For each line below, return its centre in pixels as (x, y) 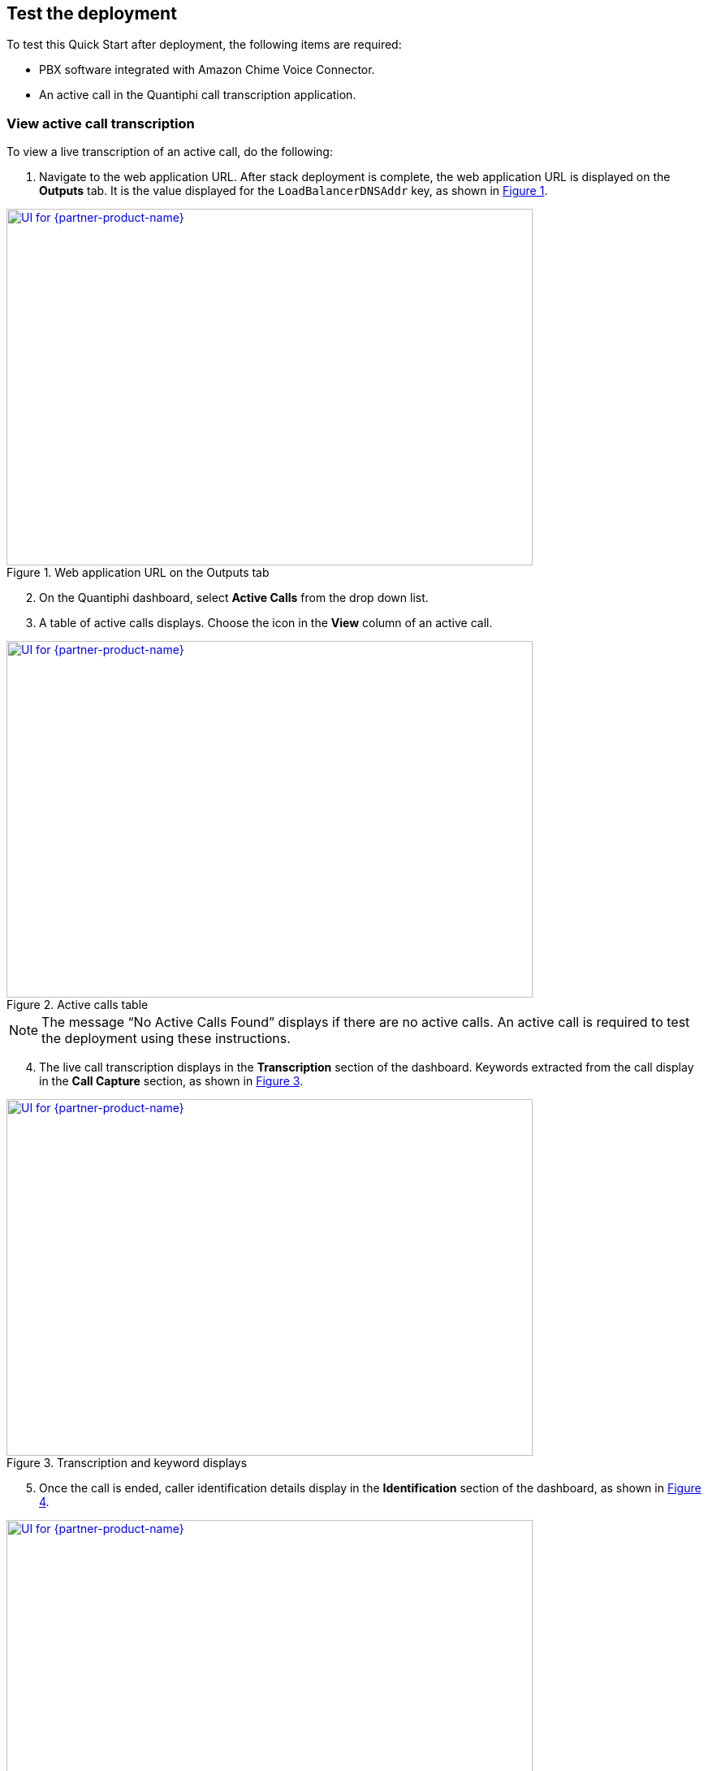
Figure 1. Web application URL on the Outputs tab (138, 573)
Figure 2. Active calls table (78, 1005)
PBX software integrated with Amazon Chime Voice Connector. (207, 70)
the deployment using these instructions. (166, 1039)
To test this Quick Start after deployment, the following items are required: (204, 45)
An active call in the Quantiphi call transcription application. (198, 95)
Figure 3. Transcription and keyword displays (127, 1463)
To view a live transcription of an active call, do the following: (170, 152)
